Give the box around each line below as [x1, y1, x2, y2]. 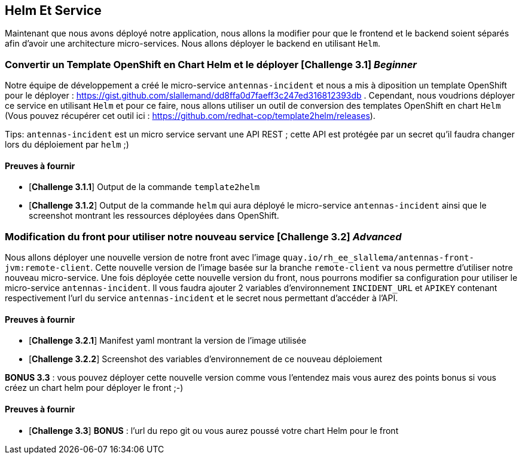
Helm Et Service [5, 3, 102, 18]
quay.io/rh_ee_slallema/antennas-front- [282, 253, 474, 263]
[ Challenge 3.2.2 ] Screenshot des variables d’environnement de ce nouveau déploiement [29, 354, 383, 365]
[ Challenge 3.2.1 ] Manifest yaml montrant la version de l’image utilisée [29, 335, 307, 346]
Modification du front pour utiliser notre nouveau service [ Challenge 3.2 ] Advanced [5, 230, 402, 243]
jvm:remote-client [5, 263, 91, 273]
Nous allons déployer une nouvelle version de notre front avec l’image [5, 252, 280, 263]
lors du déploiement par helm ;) [5, 139, 129, 150]
